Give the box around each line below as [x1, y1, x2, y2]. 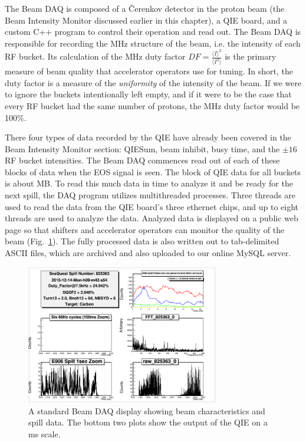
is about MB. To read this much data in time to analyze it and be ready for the [5, 177, 293, 189]
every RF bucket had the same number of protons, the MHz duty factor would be [5, 99, 300, 112]
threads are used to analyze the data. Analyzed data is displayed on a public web [5, 212, 298, 224]
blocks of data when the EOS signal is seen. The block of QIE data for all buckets [5, 165, 301, 178]
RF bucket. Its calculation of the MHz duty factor [5, 50, 186, 63]
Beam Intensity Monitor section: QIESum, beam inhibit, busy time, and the [5, 142, 280, 155]
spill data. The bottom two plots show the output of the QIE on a [28, 416, 268, 428]
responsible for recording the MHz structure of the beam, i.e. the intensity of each [5, 37, 301, 49]
